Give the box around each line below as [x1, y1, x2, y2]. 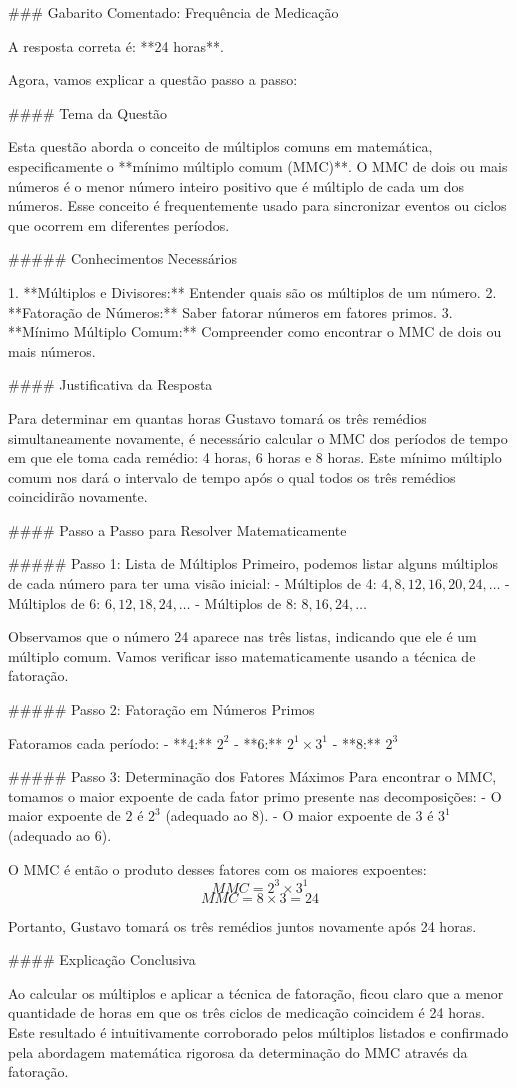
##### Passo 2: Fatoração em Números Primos [8, 699, 315, 720]
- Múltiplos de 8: [195, 592, 297, 613]
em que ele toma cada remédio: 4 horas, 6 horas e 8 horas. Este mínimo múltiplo [8, 447, 502, 468]
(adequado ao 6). [8, 825, 112, 845]
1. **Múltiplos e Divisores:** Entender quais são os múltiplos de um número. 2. [8, 281, 497, 302]
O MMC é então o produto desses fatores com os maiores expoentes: [8, 858, 427, 879]
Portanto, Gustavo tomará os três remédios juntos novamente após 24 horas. [8, 915, 477, 936]
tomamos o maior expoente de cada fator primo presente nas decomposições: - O [8, 785, 502, 806]
